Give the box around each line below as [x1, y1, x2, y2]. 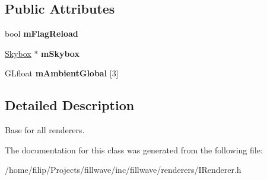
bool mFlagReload [5, 27, 78, 40]
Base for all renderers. [5, 124, 85, 136]
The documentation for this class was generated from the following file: [5, 143, 263, 156]
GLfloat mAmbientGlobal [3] [5, 67, 119, 79]
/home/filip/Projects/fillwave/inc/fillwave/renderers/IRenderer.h [5, 163, 241, 176]
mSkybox [41, 47, 80, 59]
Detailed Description [5, 96, 135, 114]
